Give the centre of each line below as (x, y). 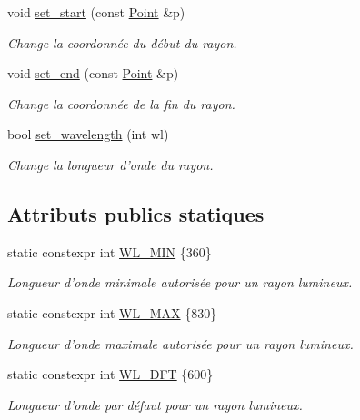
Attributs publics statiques (136, 213)
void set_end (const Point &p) (93, 73)
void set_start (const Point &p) (96, 12)
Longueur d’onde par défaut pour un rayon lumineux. (155, 404)
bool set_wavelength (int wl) (88, 134)
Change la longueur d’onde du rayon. (110, 164)
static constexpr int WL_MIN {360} (110, 251)
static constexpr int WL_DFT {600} (110, 374)
